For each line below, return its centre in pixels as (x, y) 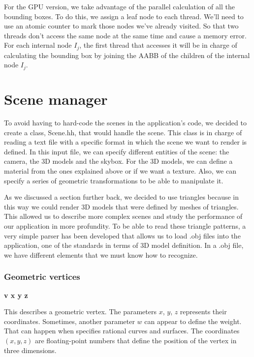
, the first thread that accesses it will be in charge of (158, 45)
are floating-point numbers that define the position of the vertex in (136, 340)
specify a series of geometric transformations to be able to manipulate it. (114, 180)
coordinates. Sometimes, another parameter (69, 321)
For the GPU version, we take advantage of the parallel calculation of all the (119, 6)
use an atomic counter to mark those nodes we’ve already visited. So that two (121, 26)
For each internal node (38, 45)
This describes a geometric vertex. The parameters (80, 312)
